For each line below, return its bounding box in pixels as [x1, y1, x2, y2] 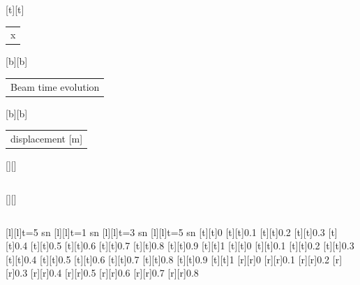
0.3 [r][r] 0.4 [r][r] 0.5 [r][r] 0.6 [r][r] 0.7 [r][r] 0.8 [15, 265, 199, 280]
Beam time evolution [10, 79, 100, 94]
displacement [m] [10, 131, 83, 146]
